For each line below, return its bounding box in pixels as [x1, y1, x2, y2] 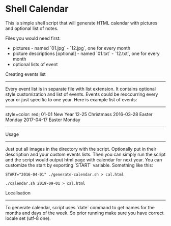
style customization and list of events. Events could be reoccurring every [5, 91, 158, 97]
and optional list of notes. [5, 25, 59, 31]
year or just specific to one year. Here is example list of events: [5, 96, 137, 102]
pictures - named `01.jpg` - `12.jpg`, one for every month [12, 45, 131, 51]
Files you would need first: [5, 35, 61, 41]
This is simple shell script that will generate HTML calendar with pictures [5, 20, 158, 26]
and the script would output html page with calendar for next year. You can [5, 156, 162, 163]
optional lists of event [12, 61, 58, 67]
